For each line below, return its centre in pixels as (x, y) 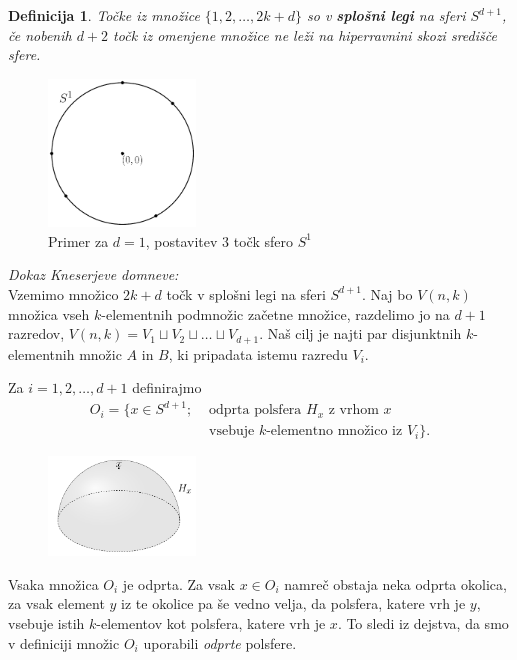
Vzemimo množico (63, 293)
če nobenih (40, 34)
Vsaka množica (53, 583)
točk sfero (263, 240)
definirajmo (167, 387)
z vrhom (353, 410)
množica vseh (49, 313)
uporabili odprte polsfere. (220, 642)
